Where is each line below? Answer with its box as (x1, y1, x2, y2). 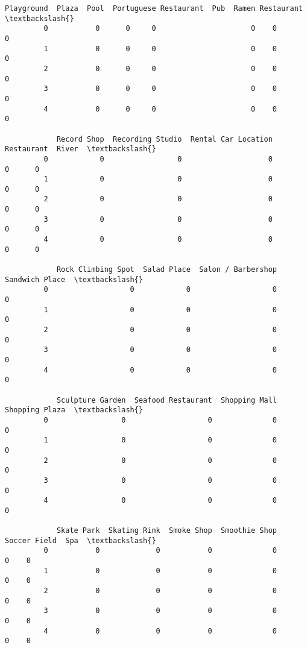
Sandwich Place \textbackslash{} (5, 275, 144, 284)
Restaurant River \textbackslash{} (5, 145, 156, 154)
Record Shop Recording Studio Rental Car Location (56, 134, 273, 143)
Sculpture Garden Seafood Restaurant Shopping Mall (56, 395, 277, 404)
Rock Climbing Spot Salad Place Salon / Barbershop (56, 265, 277, 274)
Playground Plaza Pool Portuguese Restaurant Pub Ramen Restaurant (5, 4, 303, 13)
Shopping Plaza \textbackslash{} (5, 406, 144, 415)
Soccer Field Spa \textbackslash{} (5, 536, 156, 545)
